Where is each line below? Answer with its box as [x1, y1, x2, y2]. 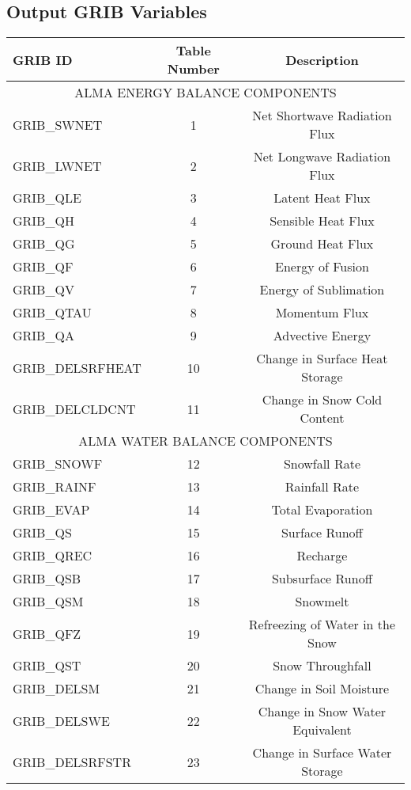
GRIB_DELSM [13, 679, 100, 698]
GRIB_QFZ [13, 624, 81, 643]
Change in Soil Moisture [255, 679, 390, 698]
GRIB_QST [13, 656, 81, 675]
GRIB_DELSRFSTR [13, 752, 131, 771]
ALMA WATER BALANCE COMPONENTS [78, 431, 333, 450]
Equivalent [292, 720, 352, 739]
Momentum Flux [275, 303, 369, 322]
